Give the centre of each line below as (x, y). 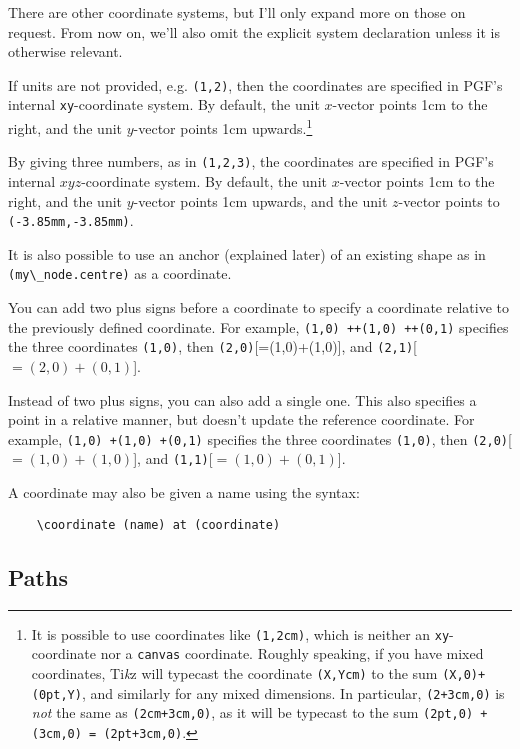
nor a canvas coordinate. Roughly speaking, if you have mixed (292, 653)
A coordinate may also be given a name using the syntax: (184, 492)
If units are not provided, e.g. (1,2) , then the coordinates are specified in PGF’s (255, 84)
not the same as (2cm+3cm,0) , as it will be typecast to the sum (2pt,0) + (259, 712)
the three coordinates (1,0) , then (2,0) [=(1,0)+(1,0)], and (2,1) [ (212, 346)
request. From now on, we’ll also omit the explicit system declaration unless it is (254, 31)
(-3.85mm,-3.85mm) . (71, 220)
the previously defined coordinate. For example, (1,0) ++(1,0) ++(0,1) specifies (258, 326)
